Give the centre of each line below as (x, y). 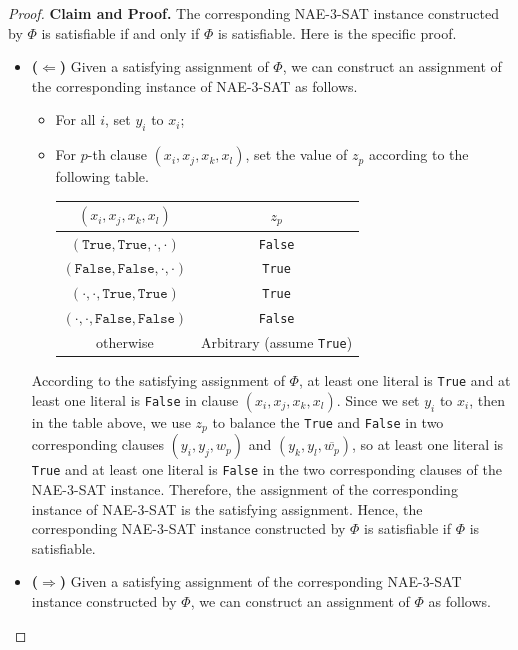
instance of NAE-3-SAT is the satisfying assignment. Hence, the (227, 508)
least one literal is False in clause (135, 399)
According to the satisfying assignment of (158, 380)
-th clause (117, 154)
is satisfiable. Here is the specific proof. (337, 32)
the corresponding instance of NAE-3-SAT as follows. (194, 85)
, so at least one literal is (427, 444)
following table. (102, 176)
